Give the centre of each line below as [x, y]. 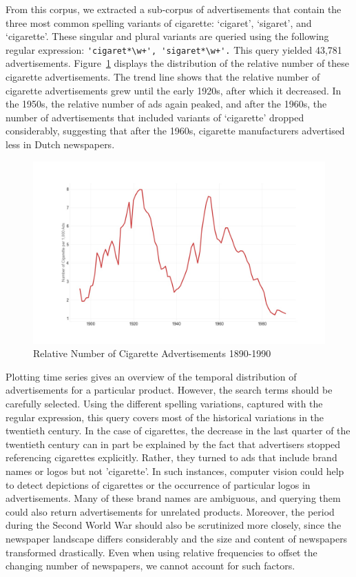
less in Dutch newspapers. [60, 144]
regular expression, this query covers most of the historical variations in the [165, 417]
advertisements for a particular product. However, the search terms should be [169, 390]
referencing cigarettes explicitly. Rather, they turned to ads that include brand [171, 457]
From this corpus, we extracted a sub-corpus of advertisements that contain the [174, 9]
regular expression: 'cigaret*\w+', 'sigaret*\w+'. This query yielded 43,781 [174, 49]
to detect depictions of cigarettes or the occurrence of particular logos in [158, 484]
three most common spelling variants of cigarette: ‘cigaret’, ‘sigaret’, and [159, 22]
